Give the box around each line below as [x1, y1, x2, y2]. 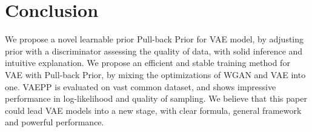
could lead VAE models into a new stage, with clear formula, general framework [5, 104, 302, 116]
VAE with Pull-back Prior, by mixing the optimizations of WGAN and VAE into [5, 68, 306, 81]
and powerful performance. [5, 116, 104, 128]
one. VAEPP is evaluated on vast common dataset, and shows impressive [5, 80, 276, 93]
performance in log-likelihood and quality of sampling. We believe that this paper [5, 92, 307, 105]
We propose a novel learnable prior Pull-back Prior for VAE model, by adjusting [5, 33, 304, 45]
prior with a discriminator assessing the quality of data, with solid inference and [5, 44, 303, 57]
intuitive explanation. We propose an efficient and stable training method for [5, 56, 290, 69]
